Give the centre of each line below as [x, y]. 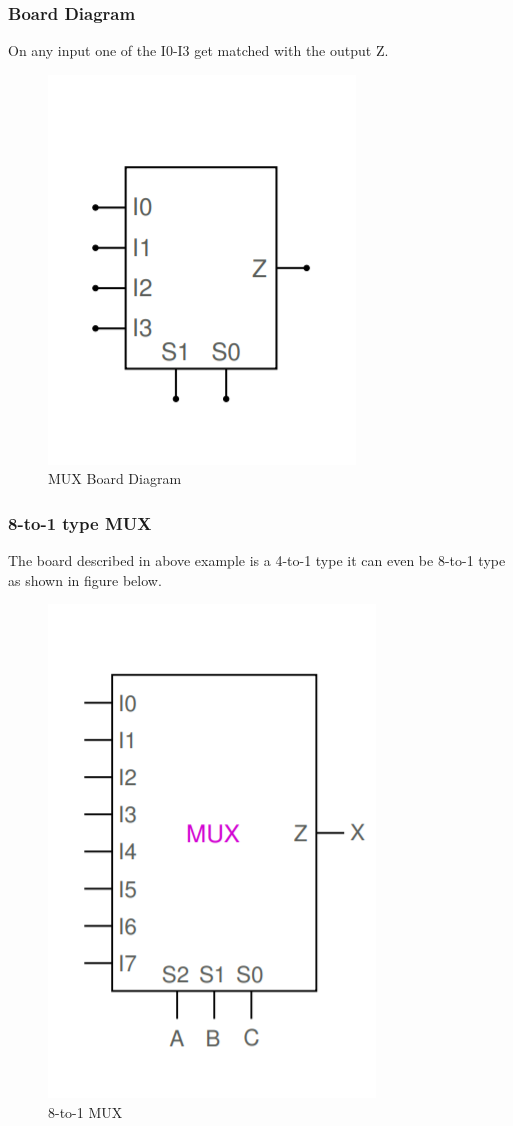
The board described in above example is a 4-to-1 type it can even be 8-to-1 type [257, 560]
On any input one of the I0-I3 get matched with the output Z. [198, 50]
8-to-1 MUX [85, 1112]
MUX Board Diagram [115, 478]
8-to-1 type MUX [80, 522]
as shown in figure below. [85, 579]
